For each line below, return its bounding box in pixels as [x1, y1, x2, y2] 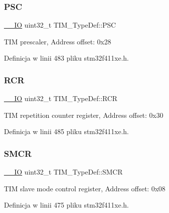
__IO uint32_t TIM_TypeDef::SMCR [4, 167, 123, 177]
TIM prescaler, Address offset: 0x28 [4, 36, 111, 46]
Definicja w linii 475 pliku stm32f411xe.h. [4, 200, 129, 210]
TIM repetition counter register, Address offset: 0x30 [4, 109, 164, 120]
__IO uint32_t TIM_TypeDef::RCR [4, 93, 118, 104]
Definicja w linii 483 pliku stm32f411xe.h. [4, 53, 129, 63]
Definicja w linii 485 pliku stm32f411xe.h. [4, 126, 129, 137]
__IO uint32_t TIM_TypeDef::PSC [4, 20, 116, 30]
